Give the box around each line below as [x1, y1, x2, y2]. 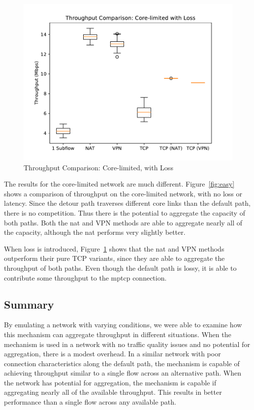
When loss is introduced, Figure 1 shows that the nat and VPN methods [4, 243, 224, 253]
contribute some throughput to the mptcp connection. [4, 272, 167, 283]
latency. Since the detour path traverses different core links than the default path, [4, 198, 251, 208]
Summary [4, 296, 54, 312]
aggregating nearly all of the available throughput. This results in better [4, 387, 222, 397]
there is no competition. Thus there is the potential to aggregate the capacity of [4, 207, 245, 218]
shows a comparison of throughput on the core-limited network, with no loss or [4, 188, 242, 198]
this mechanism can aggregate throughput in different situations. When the [4, 329, 231, 339]
